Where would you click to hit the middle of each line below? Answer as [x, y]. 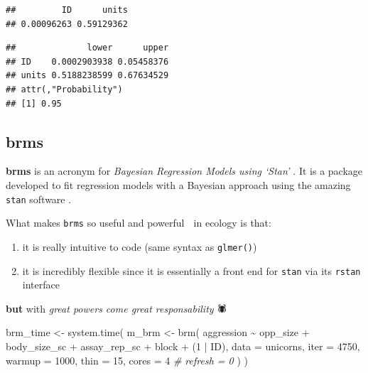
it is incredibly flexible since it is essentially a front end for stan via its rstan [191, 270]
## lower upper [87, 48]
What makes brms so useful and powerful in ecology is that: [139, 223]
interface [41, 285]
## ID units [67, 10]
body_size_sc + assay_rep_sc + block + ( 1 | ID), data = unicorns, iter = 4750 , [183, 346]
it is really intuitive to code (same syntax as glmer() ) [140, 246]
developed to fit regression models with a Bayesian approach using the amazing [178, 184]
